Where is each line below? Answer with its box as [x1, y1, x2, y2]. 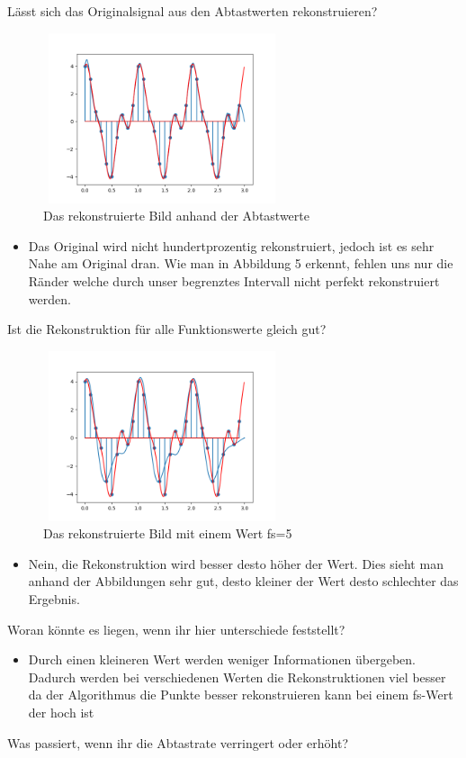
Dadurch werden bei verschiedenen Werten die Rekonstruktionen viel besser [28, 667, 446, 686]
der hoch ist [28, 703, 94, 722]
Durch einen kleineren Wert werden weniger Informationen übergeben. [28, 650, 417, 669]
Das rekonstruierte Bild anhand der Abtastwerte [43, 206, 309, 225]
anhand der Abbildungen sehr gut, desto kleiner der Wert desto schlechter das [28, 572, 459, 591]
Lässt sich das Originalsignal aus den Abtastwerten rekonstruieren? [7, 2, 378, 20]
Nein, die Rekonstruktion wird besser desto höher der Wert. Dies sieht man [28, 554, 444, 573]
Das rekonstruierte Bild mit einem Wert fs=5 [43, 524, 292, 543]
